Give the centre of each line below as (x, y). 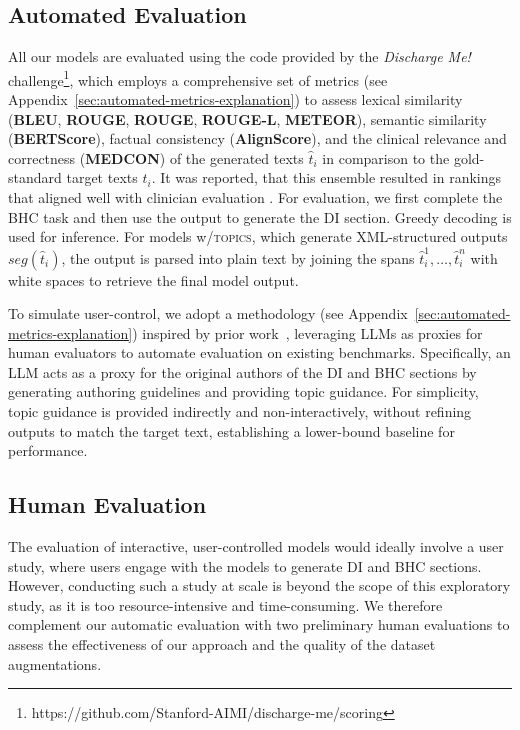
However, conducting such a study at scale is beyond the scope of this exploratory (259, 585)
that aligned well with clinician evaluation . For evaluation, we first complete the (255, 197)
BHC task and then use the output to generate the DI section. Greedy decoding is (260, 216)
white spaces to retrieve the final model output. (153, 279)
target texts (102, 177)
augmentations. (55, 663)
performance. (48, 450)
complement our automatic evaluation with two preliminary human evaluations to (259, 624)
